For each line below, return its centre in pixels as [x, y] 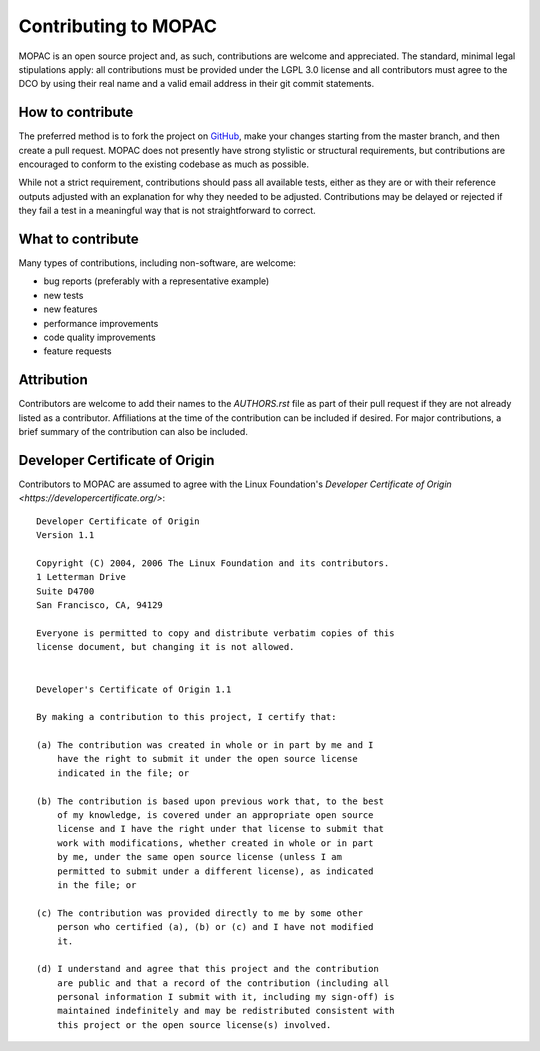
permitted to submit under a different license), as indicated [215, 871]
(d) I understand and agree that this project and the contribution [207, 969]
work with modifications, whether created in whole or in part [215, 843]
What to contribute [78, 239]
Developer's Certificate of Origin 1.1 [134, 689]
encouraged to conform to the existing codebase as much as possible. [164, 164]
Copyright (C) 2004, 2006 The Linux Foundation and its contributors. [213, 563]
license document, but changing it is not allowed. [165, 647]
